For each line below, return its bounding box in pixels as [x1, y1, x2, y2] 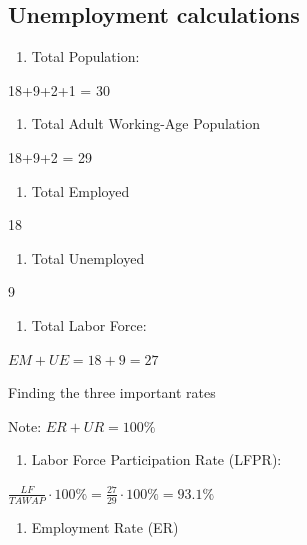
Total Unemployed [31, 247, 145, 268]
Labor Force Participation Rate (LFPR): [31, 449, 282, 470]
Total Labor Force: [31, 314, 147, 335]
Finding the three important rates [8, 382, 216, 403]
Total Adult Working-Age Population [31, 113, 260, 134]
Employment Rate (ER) [31, 516, 179, 537]
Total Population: [31, 46, 140, 67]
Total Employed [31, 180, 130, 201]
